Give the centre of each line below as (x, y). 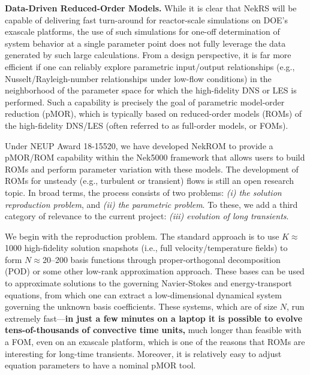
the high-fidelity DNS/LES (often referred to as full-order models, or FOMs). (147, 125)
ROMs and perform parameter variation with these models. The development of (152, 169)
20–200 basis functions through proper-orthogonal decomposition (161, 259)
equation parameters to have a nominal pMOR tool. (100, 365)
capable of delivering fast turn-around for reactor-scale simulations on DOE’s (146, 19)
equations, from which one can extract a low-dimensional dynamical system (143, 294)
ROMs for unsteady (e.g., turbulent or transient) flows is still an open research (150, 181)
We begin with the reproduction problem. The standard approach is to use (142, 236)
